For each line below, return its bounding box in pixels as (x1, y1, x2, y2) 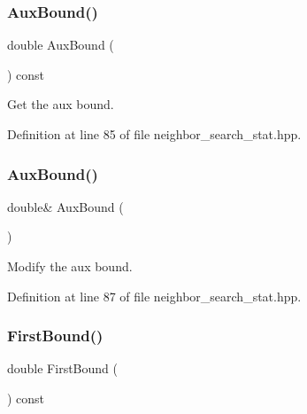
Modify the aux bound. (7, 257, 133, 275)
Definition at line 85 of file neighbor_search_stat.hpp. (7, 125, 302, 143)
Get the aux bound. (7, 95, 114, 113)
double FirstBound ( (7, 359, 118, 378)
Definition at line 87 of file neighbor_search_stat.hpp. (7, 286, 302, 305)
